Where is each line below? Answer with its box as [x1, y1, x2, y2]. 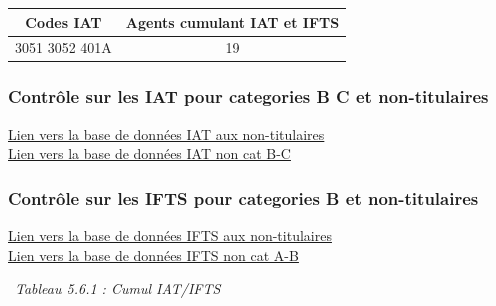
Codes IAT [25, 11, 102, 32]
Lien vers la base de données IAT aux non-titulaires [8, 123, 325, 144]
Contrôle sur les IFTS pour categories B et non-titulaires [8, 185, 479, 210]
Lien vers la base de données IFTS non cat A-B [8, 244, 299, 265]
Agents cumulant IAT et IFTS [125, 11, 340, 32]
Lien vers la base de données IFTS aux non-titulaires [8, 225, 332, 246]
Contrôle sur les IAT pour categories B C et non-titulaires [8, 84, 489, 109]
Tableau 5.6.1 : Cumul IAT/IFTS [15, 278, 221, 299]
